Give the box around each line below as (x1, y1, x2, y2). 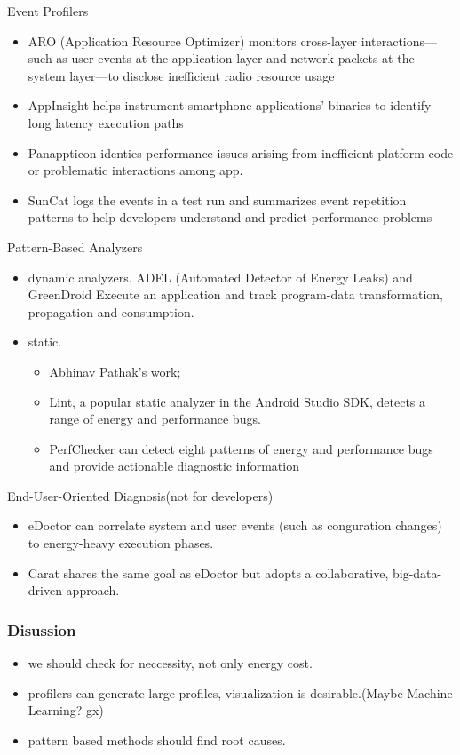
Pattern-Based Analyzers (7, 237, 143, 256)
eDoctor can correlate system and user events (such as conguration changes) (28, 516, 442, 535)
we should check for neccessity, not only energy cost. (28, 654, 313, 672)
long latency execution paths (28, 113, 184, 131)
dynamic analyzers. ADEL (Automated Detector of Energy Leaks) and (28, 267, 413, 286)
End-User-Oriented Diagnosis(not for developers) (7, 486, 274, 505)
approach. (66, 581, 120, 600)
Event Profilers (7, 2, 89, 20)
